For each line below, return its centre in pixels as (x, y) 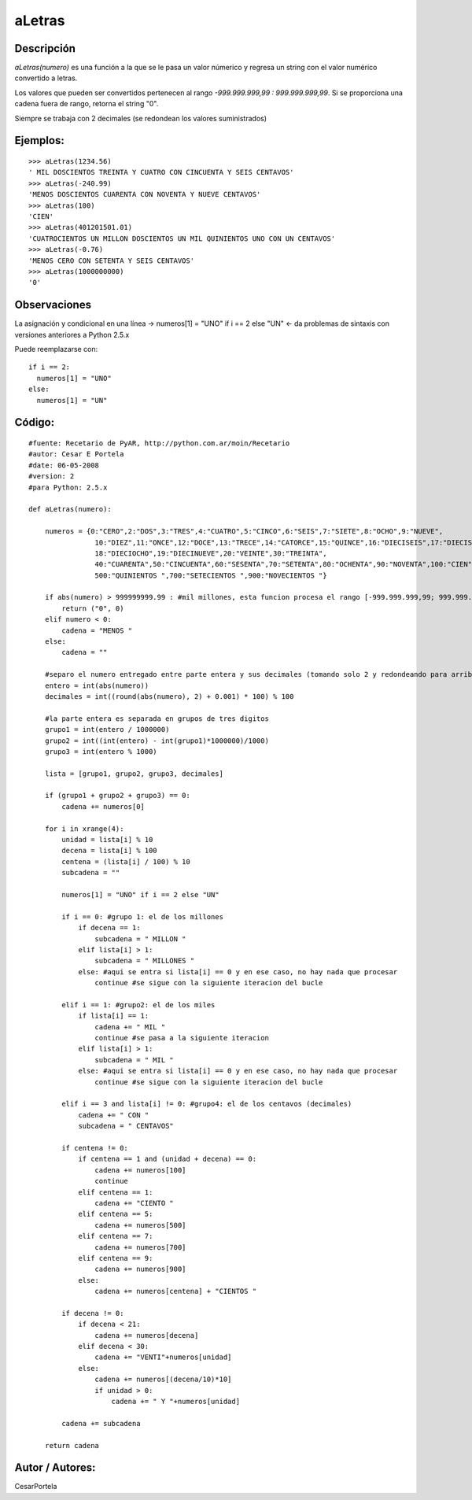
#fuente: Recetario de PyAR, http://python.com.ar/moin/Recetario (159, 443)
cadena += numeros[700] (140, 1247)
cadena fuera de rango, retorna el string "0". (87, 104)
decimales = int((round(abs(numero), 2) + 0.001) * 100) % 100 (169, 696)
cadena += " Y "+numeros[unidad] (175, 1401)
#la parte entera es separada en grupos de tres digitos (157, 719)
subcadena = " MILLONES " (145, 961)
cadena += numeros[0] (103, 806)
